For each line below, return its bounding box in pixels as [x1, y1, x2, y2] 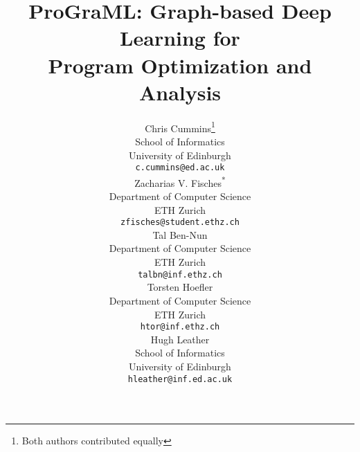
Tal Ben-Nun [152, 227, 208, 242]
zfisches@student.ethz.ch [120, 217, 240, 228]
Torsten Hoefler [147, 280, 213, 294]
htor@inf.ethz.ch [140, 322, 220, 332]
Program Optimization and [48, 51, 312, 79]
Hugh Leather [150, 332, 210, 346]
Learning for [120, 24, 240, 52]
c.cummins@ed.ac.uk [135, 163, 225, 173]
